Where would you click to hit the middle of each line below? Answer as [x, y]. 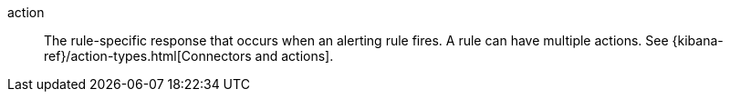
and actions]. [294, 56]
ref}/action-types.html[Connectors [148, 56]
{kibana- [698, 40]
